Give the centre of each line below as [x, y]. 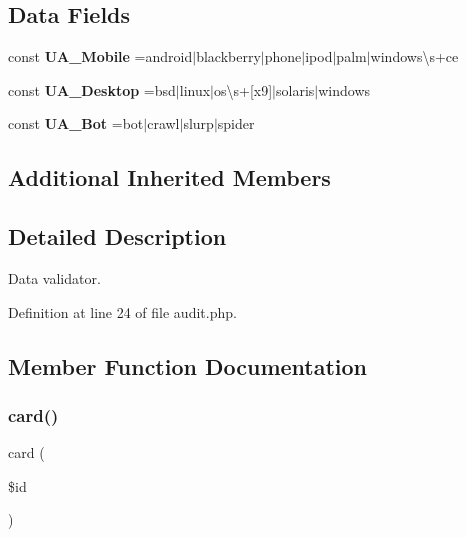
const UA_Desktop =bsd [92, 89]
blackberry [228, 56]
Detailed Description [117, 236]
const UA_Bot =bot [76, 123]
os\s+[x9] [243, 89]
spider [236, 123]
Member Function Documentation [188, 365]
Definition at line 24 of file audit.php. [122, 311]
